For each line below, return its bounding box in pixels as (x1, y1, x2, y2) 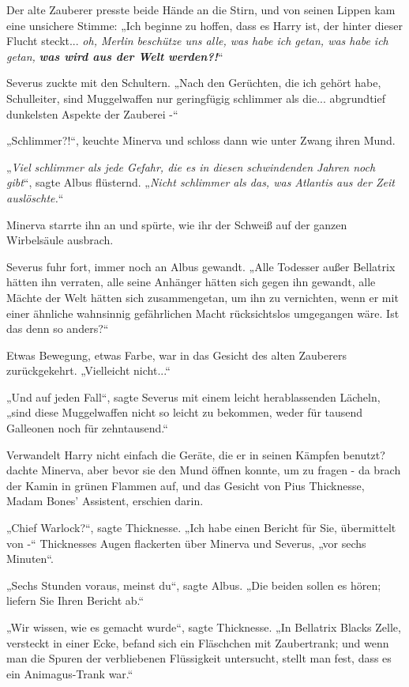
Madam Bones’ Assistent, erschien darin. (6, 493, 204, 509)
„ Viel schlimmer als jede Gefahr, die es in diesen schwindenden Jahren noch (6, 158, 376, 175)
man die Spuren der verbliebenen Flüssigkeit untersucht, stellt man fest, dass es (6, 650, 392, 666)
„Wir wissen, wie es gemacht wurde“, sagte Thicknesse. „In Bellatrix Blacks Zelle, (6, 619, 401, 635)
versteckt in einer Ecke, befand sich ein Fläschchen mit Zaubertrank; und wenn (6, 634, 389, 651)
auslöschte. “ (6, 189, 64, 206)
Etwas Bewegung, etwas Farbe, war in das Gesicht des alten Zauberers (6, 346, 347, 363)
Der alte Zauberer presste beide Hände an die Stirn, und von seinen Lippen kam (6, 2, 396, 17)
